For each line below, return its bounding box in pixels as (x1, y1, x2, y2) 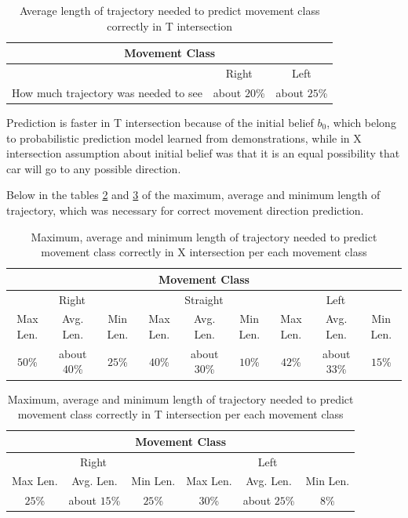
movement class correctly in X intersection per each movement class (41, 244, 367, 260)
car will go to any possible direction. (6, 160, 181, 176)
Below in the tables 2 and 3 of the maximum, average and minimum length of (6, 187, 381, 203)
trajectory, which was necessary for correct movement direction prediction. (6, 201, 364, 218)
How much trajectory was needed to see (12, 84, 202, 100)
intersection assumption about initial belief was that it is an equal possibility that (6, 145, 400, 161)
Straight (184, 291, 224, 307)
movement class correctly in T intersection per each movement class (17, 406, 344, 422)
